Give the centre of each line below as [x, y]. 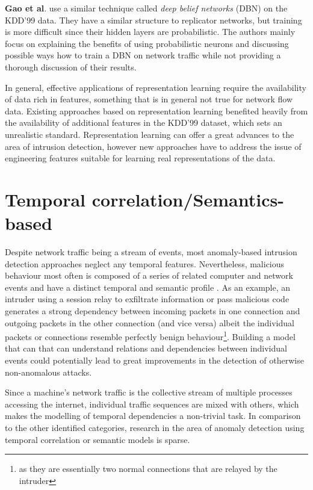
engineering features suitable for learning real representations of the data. [140, 158]
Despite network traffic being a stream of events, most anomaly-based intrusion [151, 252]
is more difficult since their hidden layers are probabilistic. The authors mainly [150, 32]
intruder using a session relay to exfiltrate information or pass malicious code [147, 299]
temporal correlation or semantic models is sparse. [98, 439]
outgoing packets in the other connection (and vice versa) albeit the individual [150, 322]
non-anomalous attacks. [48, 372]
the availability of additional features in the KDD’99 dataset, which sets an [144, 123]
